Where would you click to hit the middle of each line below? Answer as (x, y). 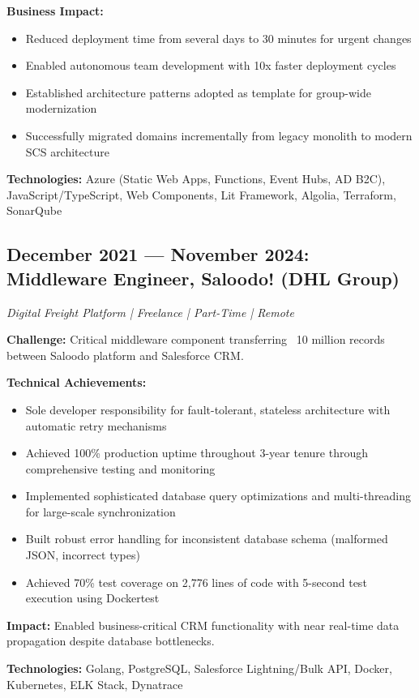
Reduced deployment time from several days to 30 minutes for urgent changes (218, 38)
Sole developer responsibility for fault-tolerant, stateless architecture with (208, 409)
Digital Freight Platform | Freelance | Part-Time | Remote (150, 312)
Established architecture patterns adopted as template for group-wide (198, 92)
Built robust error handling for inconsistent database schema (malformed (207, 539)
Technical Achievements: (77, 382)
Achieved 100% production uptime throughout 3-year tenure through (197, 453)
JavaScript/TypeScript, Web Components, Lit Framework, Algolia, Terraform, (201, 194)
